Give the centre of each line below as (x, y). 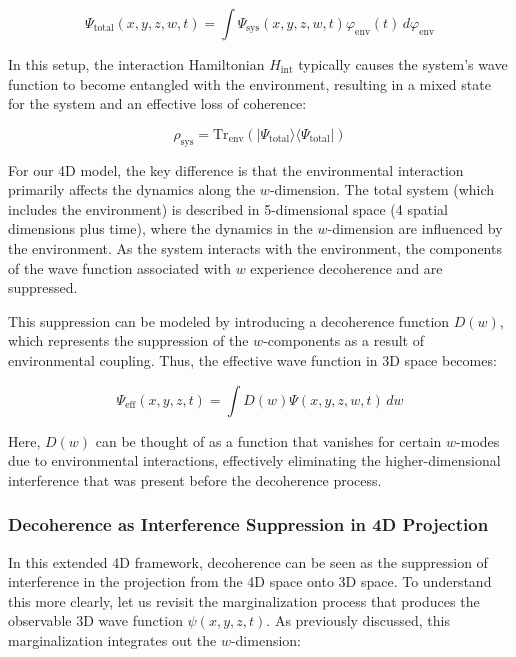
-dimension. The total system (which (382, 189)
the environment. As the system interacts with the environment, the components (255, 247)
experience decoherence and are (346, 267)
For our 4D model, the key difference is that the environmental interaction (236, 169)
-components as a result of (343, 340)
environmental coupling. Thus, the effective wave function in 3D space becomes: (252, 359)
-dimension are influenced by (415, 228)
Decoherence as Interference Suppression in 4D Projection (248, 524)
